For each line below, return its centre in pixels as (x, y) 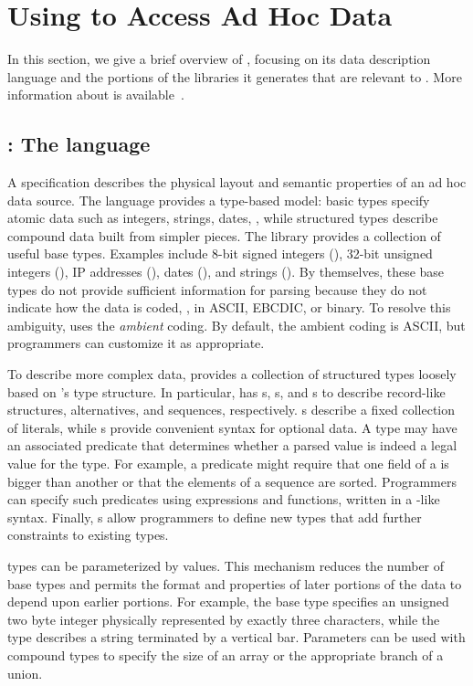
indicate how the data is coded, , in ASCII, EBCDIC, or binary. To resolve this (229, 307)
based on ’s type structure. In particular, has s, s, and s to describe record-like (226, 391)
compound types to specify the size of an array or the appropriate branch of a (226, 654)
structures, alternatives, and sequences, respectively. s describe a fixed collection (231, 410)
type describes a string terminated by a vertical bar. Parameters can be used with (236, 637)
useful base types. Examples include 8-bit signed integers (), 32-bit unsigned (220, 253)
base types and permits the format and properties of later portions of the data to (235, 583)
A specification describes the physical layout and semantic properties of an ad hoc (237, 182)
